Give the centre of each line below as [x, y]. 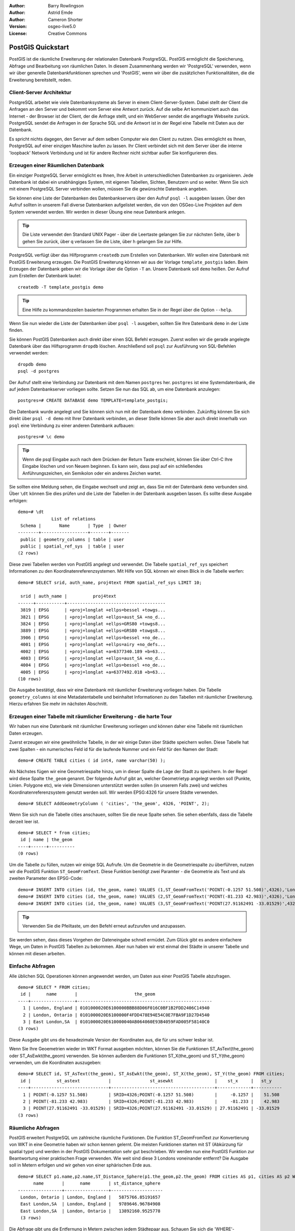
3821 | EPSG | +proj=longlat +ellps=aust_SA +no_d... [93, 617]
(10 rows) [29, 679]
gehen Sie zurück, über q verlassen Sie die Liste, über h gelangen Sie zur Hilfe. [103, 241]
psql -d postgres [39, 371]
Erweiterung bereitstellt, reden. [41, 80]
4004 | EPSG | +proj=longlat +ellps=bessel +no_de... [93, 665]
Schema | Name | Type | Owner [74, 525]
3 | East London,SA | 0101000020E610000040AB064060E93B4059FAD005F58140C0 [116, 1022]
